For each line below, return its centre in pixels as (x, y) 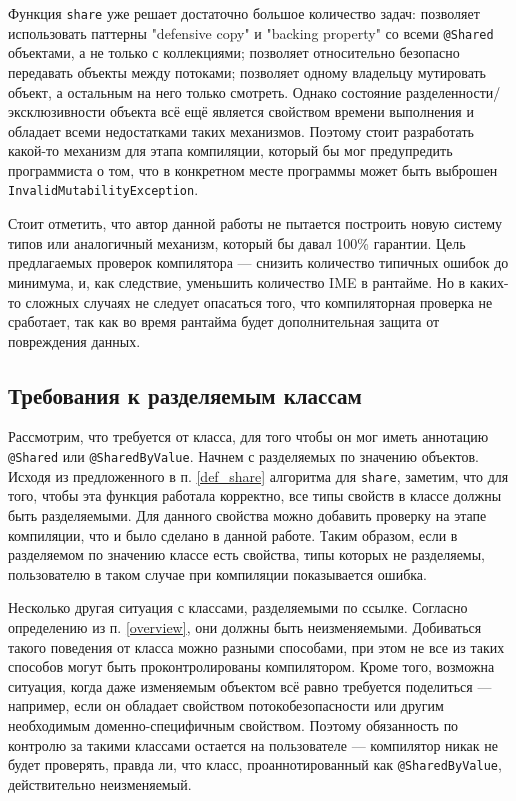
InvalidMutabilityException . (103, 189)
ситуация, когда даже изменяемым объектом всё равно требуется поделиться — (250, 685)
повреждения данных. (74, 340)
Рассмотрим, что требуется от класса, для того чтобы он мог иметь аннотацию (248, 436)
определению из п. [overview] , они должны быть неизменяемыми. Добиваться (245, 626)
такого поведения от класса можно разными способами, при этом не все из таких (256, 646)
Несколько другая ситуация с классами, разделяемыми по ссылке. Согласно (238, 607)
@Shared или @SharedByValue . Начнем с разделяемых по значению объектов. (243, 456)
